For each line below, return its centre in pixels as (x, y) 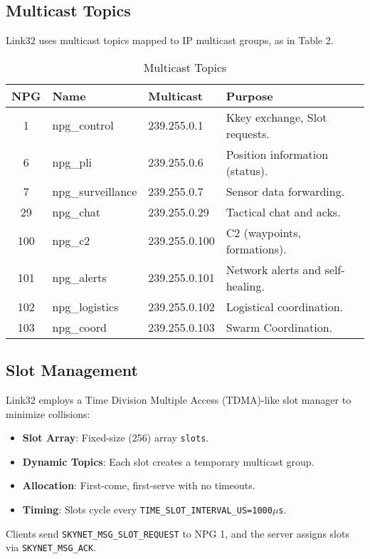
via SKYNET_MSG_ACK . (51, 547)
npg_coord (79, 327)
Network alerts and (274, 269)
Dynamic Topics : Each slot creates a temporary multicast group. (168, 461)
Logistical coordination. (285, 306)
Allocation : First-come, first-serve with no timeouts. (139, 485)
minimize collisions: (48, 413)
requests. (248, 133)
